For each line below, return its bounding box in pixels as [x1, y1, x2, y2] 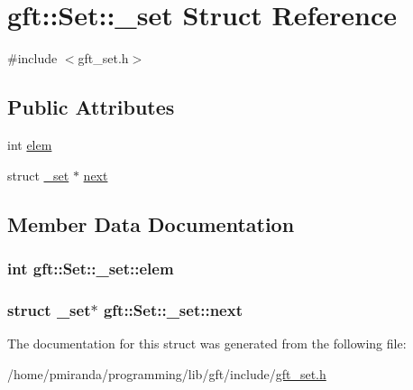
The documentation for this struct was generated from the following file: [7, 333, 407, 352]
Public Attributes [7, 93, 175, 121]
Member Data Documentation [7, 209, 295, 237]
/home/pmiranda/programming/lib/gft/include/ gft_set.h [7, 364, 326, 383]
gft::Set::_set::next [103, 298, 243, 320]
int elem [7, 135, 52, 153]
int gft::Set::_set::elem [7, 256, 174, 279]
